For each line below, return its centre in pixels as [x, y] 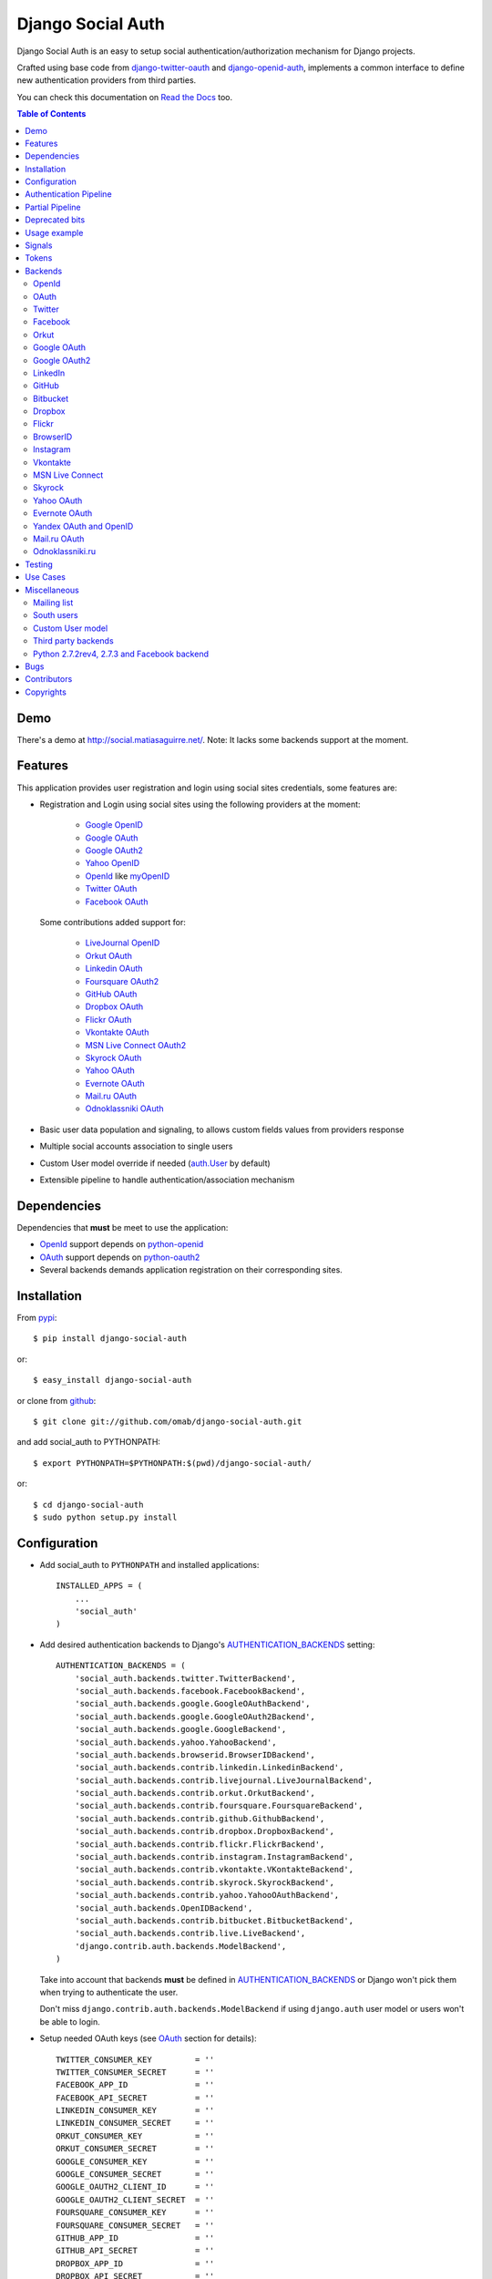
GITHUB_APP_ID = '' [135, 2238]
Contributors [49, 679]
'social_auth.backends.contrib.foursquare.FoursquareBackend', [219, 1806]
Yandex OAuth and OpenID [83, 526]
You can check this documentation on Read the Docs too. [125, 97]
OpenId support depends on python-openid [122, 1244]
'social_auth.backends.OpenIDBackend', [164, 1908]
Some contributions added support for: [113, 923]
